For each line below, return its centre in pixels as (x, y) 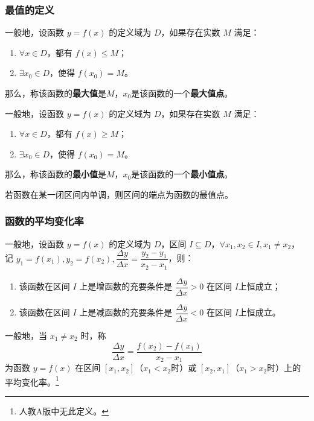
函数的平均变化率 (44, 221)
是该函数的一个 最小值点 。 (182, 174)
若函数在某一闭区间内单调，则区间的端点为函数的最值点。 (119, 194)
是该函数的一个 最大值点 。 (182, 93)
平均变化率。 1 (32, 381)
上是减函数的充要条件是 (126, 312)
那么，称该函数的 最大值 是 (56, 93)
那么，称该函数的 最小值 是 (56, 174)
